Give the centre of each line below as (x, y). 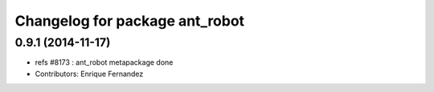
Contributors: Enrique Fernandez (89, 74)
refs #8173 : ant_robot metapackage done (104, 62)
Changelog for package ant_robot (130, 21)
